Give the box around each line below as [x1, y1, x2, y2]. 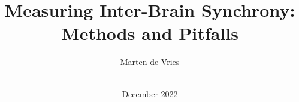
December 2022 [122, 87, 178, 100]
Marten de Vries [120, 55, 180, 68]
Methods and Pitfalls [61, 21, 238, 45]
